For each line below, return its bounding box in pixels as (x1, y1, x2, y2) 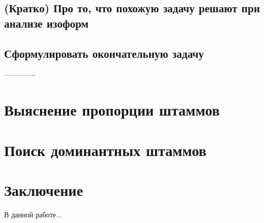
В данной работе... (4, 209, 62, 219)
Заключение (4, 179, 83, 200)
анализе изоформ (4, 15, 89, 31)
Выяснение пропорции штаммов (4, 99, 220, 120)
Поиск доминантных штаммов (4, 139, 207, 160)
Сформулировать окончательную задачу (4, 45, 204, 61)
